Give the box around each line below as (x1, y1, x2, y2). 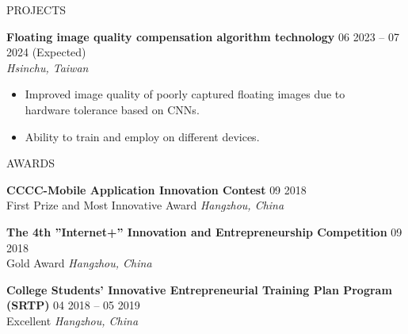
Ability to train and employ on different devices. (25, 128, 260, 144)
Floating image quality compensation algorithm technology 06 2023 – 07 (6, 28, 400, 44)
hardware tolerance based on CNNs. (25, 101, 200, 117)
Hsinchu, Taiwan (6, 59, 89, 75)
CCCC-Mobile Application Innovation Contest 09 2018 (6, 181, 307, 198)
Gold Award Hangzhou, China (6, 255, 152, 271)
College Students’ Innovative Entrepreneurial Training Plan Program (6, 281, 392, 298)
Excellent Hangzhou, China (6, 312, 139, 328)
